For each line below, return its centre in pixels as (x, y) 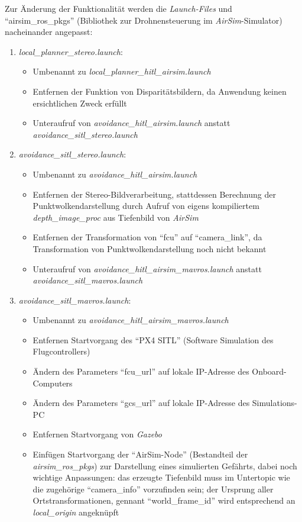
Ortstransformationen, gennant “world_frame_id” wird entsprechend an (164, 500)
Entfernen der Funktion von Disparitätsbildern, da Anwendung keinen (160, 91)
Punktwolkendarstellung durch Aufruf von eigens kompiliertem (146, 206)
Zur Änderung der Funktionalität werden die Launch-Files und (118, 8)
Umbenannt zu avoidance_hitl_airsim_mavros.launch (131, 320)
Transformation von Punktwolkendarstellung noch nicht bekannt (150, 248)
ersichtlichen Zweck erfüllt (80, 103)
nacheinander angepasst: (49, 32)
